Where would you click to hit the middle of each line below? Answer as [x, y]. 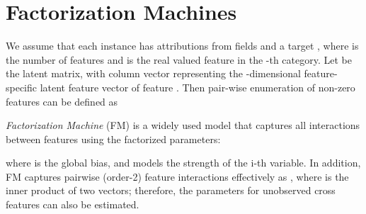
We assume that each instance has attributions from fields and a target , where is [182, 46]
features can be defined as [62, 101]
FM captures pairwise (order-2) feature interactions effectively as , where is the [177, 176]
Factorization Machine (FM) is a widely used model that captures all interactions [183, 125]
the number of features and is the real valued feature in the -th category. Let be [179, 59]
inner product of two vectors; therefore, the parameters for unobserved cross [171, 190]
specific [22, 87]
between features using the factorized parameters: [113, 139]
